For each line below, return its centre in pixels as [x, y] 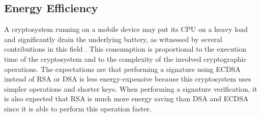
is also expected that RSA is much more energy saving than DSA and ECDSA [126, 99]
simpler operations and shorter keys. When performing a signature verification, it [131, 88]
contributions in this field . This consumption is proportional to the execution [125, 49]
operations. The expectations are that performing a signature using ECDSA [122, 69]
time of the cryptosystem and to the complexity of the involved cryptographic [125, 58]
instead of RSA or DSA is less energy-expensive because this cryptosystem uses [128, 79]
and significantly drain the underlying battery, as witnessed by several [113, 39]
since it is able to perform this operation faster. [78, 108]
